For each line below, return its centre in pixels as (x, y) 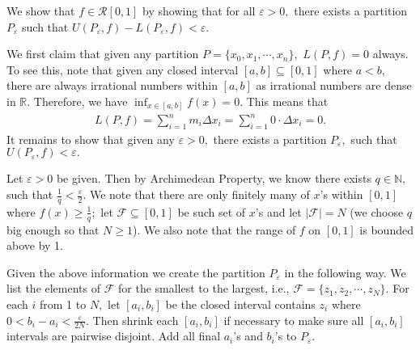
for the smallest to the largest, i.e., (204, 288)
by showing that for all (199, 11)
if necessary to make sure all (294, 320)
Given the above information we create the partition (136, 272)
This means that (287, 101)
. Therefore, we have (77, 101)
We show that (41, 11)
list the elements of (54, 288)
